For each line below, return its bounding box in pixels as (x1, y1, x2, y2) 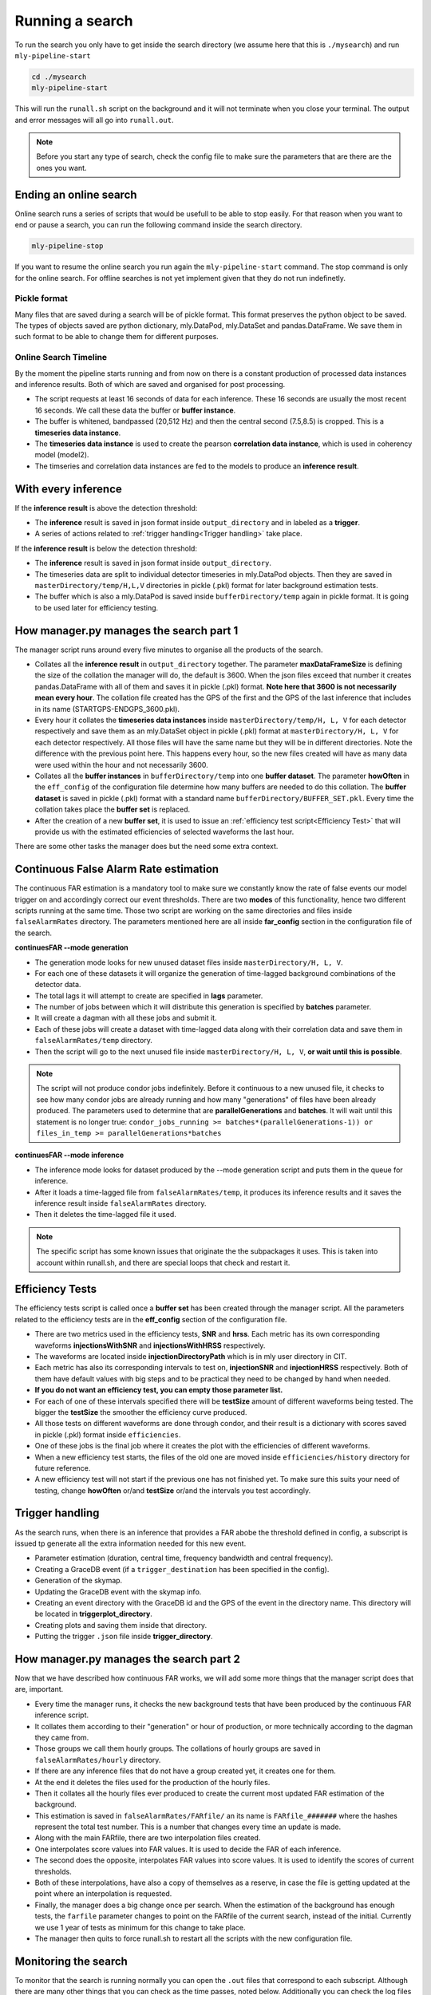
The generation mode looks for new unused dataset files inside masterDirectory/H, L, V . (34, 958, 343, 967)
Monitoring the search (14, 1954, 128, 1968)
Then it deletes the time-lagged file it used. (34, 1210, 177, 1219)
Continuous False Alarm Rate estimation (14, 863, 219, 876)
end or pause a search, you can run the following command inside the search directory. (14, 220, 302, 230)
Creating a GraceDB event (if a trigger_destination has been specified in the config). (34, 1564, 330, 1574)
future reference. (34, 1463, 91, 1472)
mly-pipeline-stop (31, 242, 104, 251)
